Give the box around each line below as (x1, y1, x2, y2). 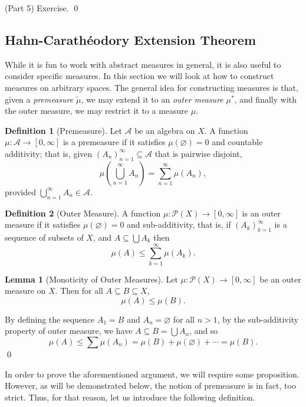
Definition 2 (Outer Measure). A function (5, 206, 161, 219)
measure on (5, 284, 46, 297)
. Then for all (55, 284, 103, 297)
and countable (212, 136, 263, 148)
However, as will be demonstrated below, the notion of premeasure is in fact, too (5, 379, 296, 392)
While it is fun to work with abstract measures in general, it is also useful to (5, 58, 281, 70)
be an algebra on (134, 124, 195, 136)
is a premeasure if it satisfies (62, 136, 166, 148)
